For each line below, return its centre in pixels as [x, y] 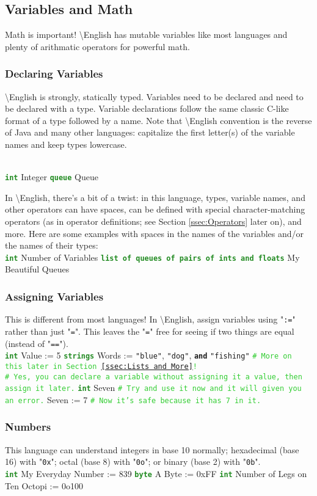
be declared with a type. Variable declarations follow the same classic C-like [147, 108]
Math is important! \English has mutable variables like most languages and [146, 35]
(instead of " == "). [37, 343]
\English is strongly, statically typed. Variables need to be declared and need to [154, 96]
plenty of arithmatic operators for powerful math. [97, 46]
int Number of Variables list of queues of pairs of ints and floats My [152, 257]
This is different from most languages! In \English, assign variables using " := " [150, 319]
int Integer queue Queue [52, 177]
